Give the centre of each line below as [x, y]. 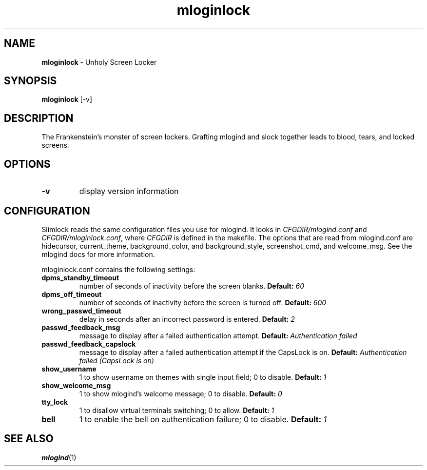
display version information [129, 191]
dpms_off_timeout [72, 294]
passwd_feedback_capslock [89, 344]
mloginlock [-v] [67, 99]
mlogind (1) [59, 457]
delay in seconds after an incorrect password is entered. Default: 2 [187, 319]
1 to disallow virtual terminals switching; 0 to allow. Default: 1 [177, 410]
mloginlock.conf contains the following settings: [118, 269]
